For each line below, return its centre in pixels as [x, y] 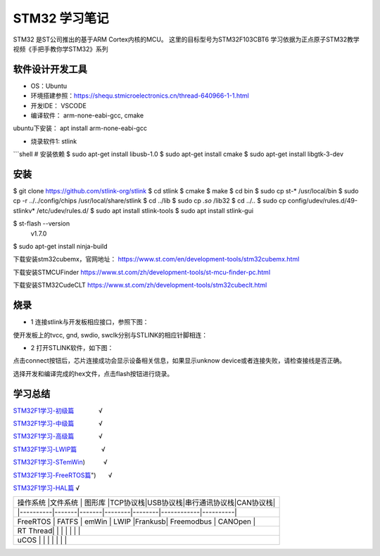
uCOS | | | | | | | [42, 540]
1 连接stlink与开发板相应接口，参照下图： [90, 322]
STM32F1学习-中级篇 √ [58, 423]
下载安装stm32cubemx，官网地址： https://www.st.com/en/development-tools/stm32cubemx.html [156, 259]
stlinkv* [24, 210]
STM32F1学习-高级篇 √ [58, 437]
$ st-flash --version [42, 224]
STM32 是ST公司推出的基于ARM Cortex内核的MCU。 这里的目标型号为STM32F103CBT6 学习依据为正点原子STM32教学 [186, 39]
